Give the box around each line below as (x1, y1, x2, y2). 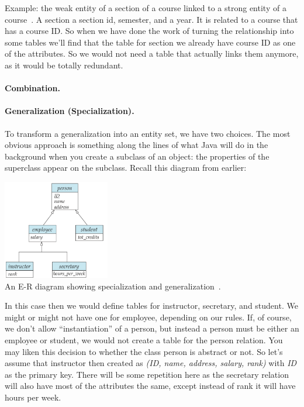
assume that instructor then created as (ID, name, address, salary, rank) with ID (5, 357, 297, 369)
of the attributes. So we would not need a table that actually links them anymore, (5, 47, 299, 60)
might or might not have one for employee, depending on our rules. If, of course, (5, 311, 292, 323)
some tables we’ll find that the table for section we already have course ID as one (5, 36, 296, 48)
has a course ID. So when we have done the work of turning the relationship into (5, 25, 294, 37)
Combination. (5, 82, 61, 94)
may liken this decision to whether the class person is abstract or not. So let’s (5, 345, 283, 357)
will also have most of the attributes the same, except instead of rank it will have (5, 380, 296, 392)
